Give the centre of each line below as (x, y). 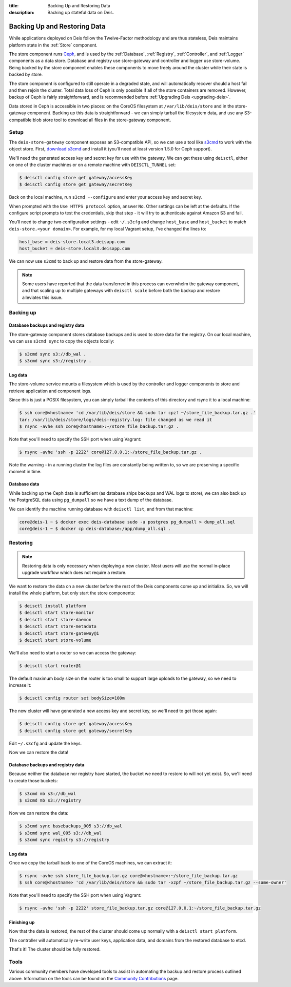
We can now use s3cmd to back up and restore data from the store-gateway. (86, 261)
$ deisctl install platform (53, 606)
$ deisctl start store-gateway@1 (59, 633)
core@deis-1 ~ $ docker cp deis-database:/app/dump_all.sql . (95, 528)
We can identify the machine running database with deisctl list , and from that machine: (101, 509)
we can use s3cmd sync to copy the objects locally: (62, 341)
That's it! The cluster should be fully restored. (55, 949)
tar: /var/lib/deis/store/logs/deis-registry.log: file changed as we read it (116, 420)
